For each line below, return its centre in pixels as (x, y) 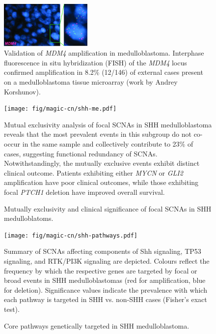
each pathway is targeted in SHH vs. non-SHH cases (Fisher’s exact (106, 299)
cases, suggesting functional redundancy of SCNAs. (81, 153)
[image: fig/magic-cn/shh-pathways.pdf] (71, 235)
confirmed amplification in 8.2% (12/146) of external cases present (104, 72)
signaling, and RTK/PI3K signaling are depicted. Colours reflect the (107, 261)
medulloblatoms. (29, 218)
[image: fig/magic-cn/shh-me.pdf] (60, 109)
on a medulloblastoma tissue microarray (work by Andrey (91, 82)
